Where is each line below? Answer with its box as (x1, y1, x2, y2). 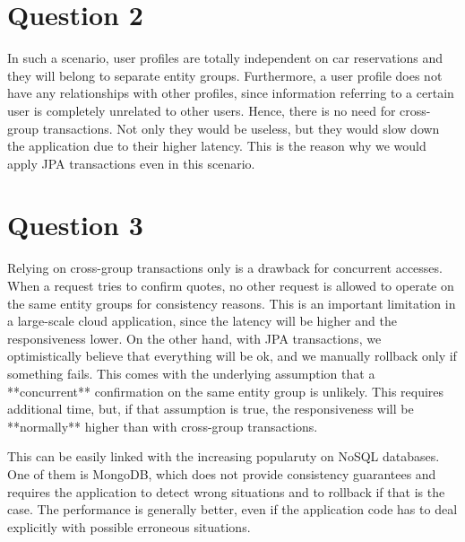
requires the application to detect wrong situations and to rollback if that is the (7, 482, 445, 501)
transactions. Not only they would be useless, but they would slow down (42, 118, 440, 137)
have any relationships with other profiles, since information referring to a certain (7, 83, 454, 102)
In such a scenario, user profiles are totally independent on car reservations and (7, 48, 443, 67)
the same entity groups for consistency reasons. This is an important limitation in (7, 293, 456, 312)
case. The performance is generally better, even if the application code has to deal (7, 500, 458, 519)
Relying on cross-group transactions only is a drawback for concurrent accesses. (7, 258, 443, 277)
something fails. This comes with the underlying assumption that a (7, 363, 375, 382)
